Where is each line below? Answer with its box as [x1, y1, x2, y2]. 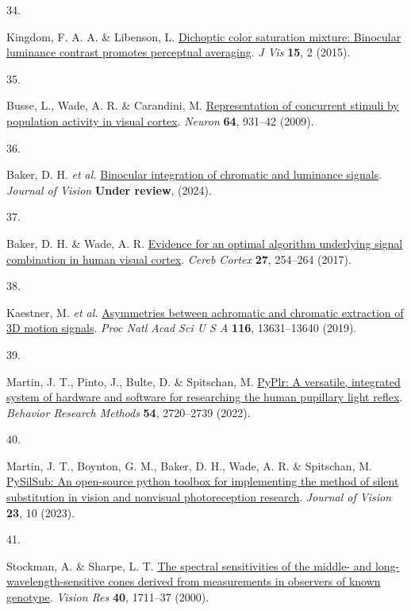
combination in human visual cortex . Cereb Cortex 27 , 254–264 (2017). [6, 250, 351, 267]
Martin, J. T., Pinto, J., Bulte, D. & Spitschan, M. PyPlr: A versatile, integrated [6, 373, 401, 389]
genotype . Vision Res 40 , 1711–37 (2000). [6, 589, 209, 605]
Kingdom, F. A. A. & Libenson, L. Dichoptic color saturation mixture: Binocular [6, 28, 401, 44]
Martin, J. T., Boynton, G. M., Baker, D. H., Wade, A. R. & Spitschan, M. [6, 457, 372, 474]
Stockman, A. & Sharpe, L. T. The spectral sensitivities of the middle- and [6, 557, 372, 574]
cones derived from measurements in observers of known [108, 573, 381, 590]
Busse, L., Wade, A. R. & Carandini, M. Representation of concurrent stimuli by [6, 97, 399, 114]
